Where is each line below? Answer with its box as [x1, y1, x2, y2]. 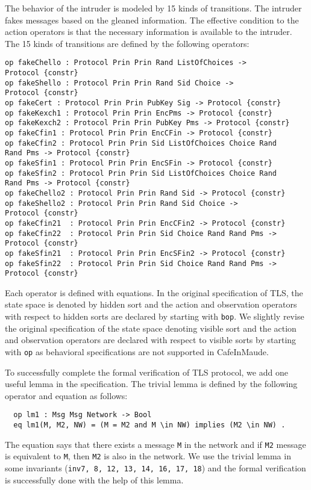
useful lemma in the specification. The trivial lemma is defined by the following [5, 377, 298, 390]
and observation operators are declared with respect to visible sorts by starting [5, 333, 297, 346]
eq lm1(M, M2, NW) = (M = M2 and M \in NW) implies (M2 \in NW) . [13, 420, 286, 429]
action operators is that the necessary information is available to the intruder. [5, 25, 292, 38]
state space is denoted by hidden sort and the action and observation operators [5, 298, 297, 311]
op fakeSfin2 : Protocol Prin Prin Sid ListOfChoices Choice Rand [5, 169, 277, 178]
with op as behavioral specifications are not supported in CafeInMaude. [5, 345, 269, 358]
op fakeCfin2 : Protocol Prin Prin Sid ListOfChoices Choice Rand [5, 138, 277, 147]
